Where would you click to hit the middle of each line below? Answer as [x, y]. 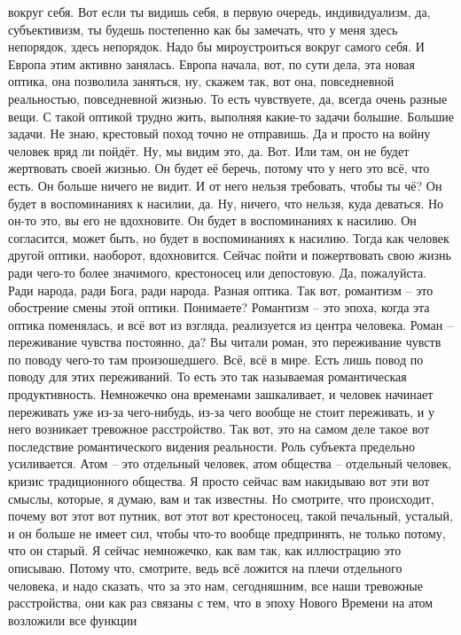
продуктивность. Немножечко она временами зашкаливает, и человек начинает [221, 394]
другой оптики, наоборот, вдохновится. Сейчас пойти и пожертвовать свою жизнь [230, 255]
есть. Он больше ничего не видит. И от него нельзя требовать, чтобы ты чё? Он [225, 185]
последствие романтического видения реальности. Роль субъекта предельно [211, 446]
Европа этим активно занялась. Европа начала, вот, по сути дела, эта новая [212, 63]
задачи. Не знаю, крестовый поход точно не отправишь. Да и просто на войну [219, 133]
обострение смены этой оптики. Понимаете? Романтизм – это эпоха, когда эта [219, 307]
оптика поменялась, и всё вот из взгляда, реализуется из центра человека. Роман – [230, 324]
